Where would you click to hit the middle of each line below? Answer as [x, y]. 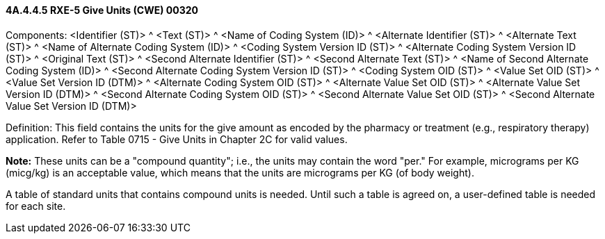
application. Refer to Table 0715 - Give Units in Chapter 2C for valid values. [177, 139]
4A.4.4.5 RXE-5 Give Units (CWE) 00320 [102, 10]
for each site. [36, 206]
